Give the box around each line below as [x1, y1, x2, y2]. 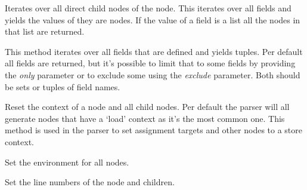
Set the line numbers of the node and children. [5, 176, 175, 188]
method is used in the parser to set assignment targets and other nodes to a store [5, 124, 303, 136]
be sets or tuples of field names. [5, 80, 120, 93]
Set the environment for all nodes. [5, 155, 129, 168]
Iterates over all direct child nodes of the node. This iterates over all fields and [5, 2, 292, 14]
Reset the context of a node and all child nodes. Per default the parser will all [5, 100, 290, 113]
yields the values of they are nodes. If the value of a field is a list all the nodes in [5, 13, 300, 26]
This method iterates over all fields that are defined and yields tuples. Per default [5, 45, 303, 57]
